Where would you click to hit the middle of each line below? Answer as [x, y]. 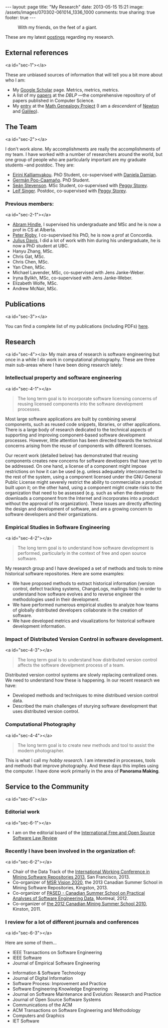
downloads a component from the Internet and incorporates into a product [82, 498]
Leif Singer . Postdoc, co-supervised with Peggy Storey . [69, 191]
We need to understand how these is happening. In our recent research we [82, 680]
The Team [21, 127]
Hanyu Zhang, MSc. [33, 251]
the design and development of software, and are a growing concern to [79, 508]
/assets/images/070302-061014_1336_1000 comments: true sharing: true [80, 12]
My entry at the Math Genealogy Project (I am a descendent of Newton [86, 106]
